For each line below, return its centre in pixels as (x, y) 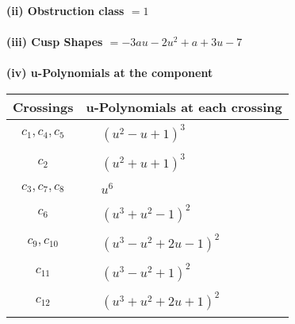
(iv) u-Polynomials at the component (110, 73)
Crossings (43, 106)
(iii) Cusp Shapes (55, 42)
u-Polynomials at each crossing (184, 106)
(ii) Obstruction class (65, 10)
